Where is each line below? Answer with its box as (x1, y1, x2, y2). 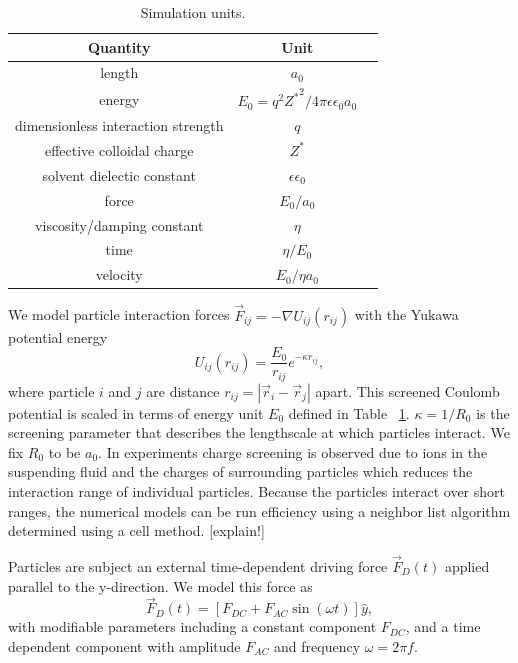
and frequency (274, 635, 361, 656)
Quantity (88, 36, 151, 57)
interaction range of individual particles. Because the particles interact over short (8, 480, 505, 501)
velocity (95, 264, 143, 285)
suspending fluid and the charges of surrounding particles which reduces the (8, 461, 473, 482)
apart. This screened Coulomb (315, 380, 500, 401)
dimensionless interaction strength (15, 115, 224, 136)
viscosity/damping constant (35, 214, 204, 235)
